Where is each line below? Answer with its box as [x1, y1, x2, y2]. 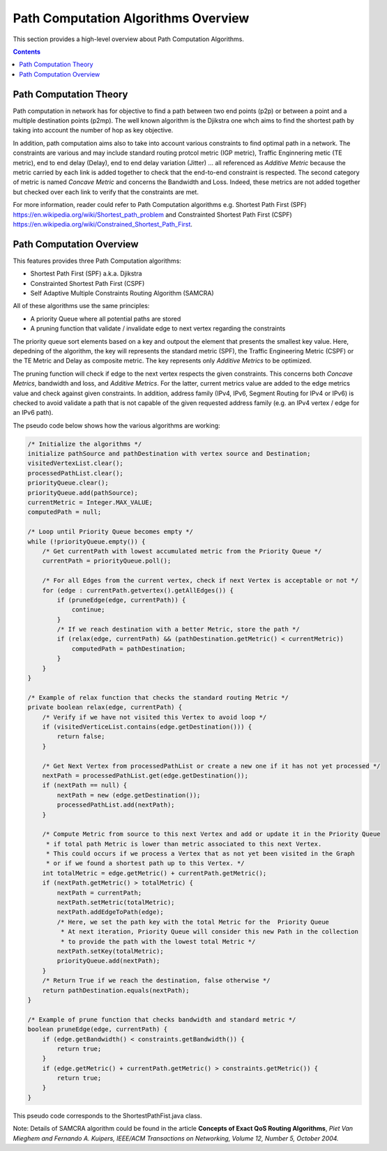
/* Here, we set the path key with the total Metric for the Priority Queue [56, 917, 329, 926]
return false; [56, 733, 105, 740]
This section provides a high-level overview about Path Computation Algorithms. [13, 35, 244, 43]
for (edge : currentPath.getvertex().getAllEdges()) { [42, 586, 234, 594]
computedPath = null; [27, 508, 102, 516]
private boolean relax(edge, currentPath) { [27, 703, 183, 711]
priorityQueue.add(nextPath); [56, 957, 160, 965]
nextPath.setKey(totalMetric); [56, 947, 164, 955]
